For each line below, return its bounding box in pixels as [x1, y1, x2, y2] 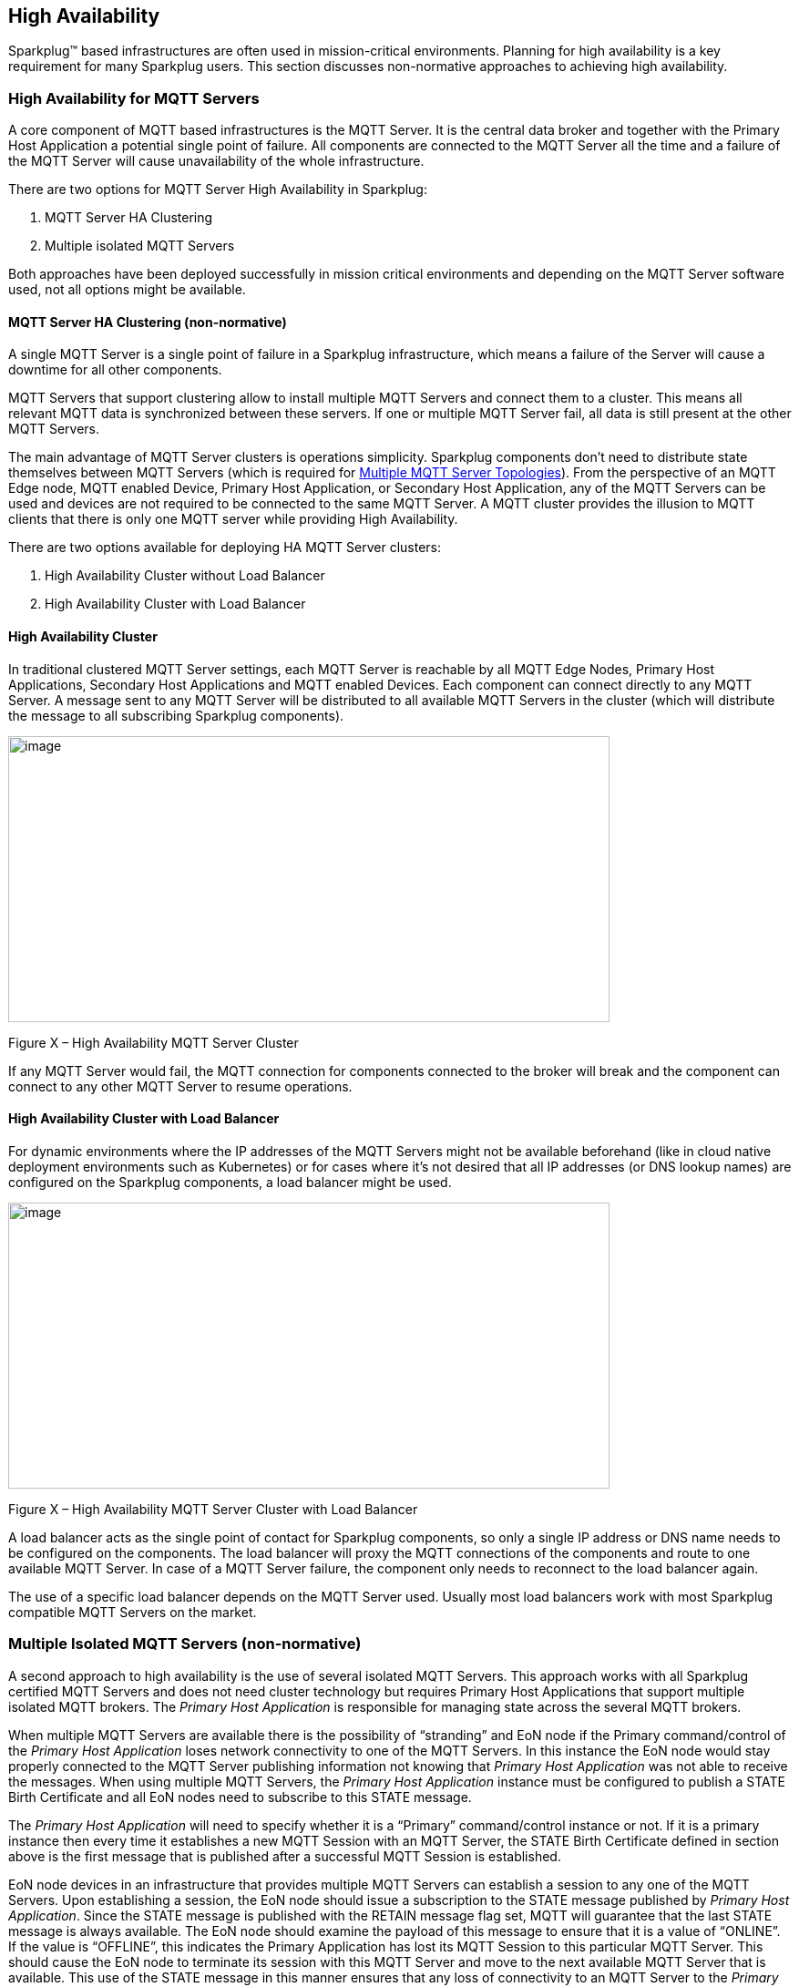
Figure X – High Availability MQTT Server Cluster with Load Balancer [8, 1500, 418, 1517]
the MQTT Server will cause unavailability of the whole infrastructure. [8, 153, 425, 169]
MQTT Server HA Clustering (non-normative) [8, 313, 287, 330]
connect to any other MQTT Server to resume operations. [8, 1078, 353, 1094]
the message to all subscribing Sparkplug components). [8, 707, 344, 723]
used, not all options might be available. [8, 282, 246, 298]
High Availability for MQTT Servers [8, 88, 260, 108]
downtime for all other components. [8, 362, 222, 378]
